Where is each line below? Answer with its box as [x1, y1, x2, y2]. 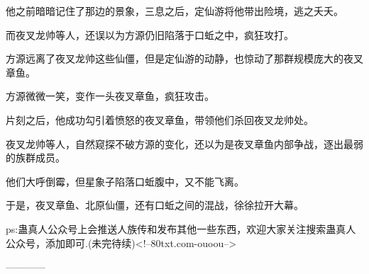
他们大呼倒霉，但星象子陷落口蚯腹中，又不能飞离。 [6, 173, 244, 188]
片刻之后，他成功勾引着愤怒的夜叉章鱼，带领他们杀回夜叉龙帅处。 [6, 112, 314, 127]
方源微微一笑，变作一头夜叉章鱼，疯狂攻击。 [6, 89, 214, 103]
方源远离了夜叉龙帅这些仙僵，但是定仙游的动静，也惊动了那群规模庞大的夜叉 [6, 51, 363, 66]
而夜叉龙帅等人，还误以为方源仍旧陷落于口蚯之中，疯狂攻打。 [6, 27, 294, 42]
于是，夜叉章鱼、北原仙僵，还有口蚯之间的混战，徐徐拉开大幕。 [6, 198, 304, 212]
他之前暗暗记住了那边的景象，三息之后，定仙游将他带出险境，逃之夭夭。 [6, 4, 343, 18]
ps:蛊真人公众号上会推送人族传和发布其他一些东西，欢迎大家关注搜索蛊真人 [6, 221, 356, 236]
